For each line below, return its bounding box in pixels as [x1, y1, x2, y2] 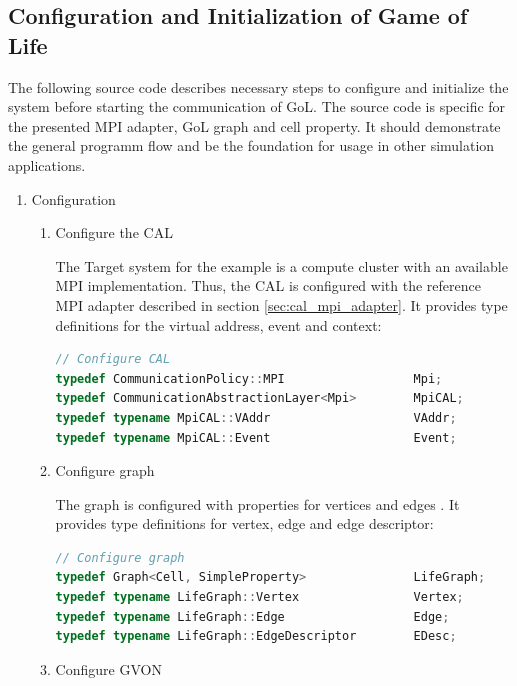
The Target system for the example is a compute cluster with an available [55, 255, 508, 276]
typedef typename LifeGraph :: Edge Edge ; [55, 609, 450, 624]
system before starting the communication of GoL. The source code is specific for [8, 96, 506, 117]
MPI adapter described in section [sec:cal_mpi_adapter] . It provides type [55, 294, 508, 315]
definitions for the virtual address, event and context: [55, 314, 382, 335]
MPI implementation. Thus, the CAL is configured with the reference [55, 275, 481, 296]
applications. [8, 154, 86, 175]
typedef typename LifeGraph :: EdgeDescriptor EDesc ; [55, 629, 457, 644]
